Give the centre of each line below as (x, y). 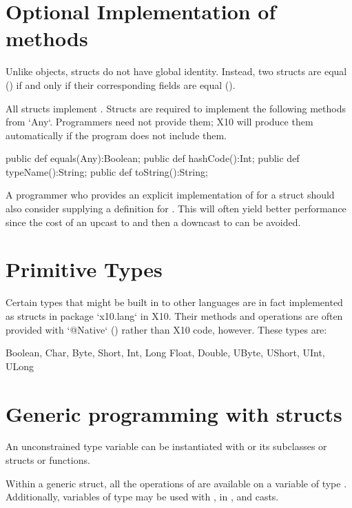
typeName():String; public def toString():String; (107, 171)
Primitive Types (84, 269)
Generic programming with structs (174, 413)
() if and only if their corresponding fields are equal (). (121, 84)
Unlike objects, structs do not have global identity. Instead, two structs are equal (176, 71)
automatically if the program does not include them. (116, 135)
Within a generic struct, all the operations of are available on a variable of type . (176, 483)
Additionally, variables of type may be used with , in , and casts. (142, 497)
